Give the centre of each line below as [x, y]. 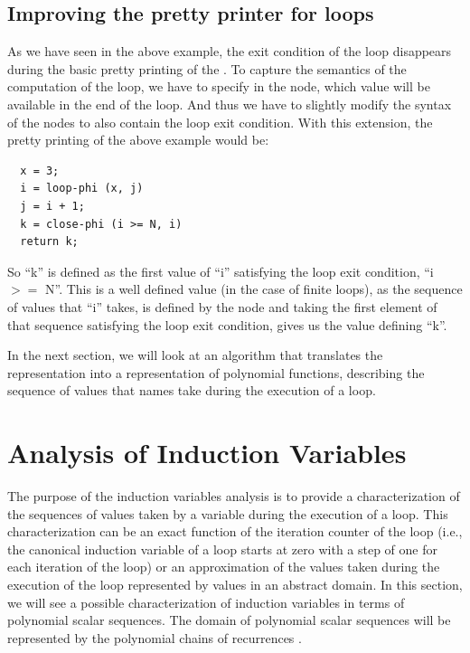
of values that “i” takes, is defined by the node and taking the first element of [222, 306]
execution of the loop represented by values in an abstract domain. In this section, [235, 584]
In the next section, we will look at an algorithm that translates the [195, 355]
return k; [49, 242]
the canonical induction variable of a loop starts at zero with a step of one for [222, 549]
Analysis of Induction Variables [207, 453]
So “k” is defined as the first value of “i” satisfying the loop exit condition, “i [221, 271]
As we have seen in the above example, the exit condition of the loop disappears [230, 51]
